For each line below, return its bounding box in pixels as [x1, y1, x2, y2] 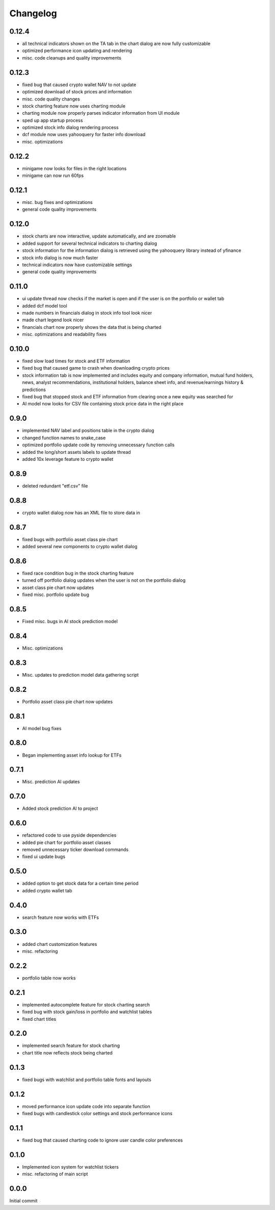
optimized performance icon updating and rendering [22, 47, 132, 54]
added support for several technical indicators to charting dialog [22, 240, 157, 246]
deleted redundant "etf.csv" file [22, 482, 88, 489]
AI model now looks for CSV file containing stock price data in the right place [22, 401, 184, 407]
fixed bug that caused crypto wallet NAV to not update [22, 82, 136, 88]
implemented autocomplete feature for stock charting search [22, 1001, 150, 1008]
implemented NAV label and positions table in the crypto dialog [22, 427, 155, 433]
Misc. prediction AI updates [22, 779, 80, 785]
